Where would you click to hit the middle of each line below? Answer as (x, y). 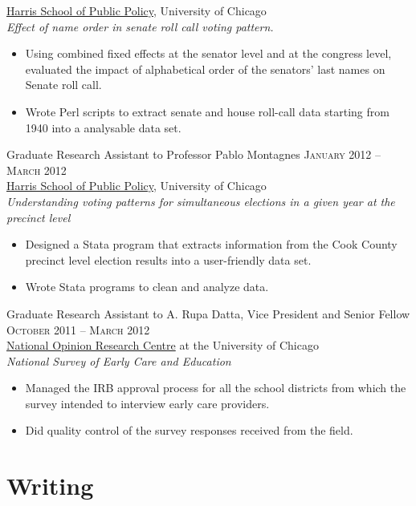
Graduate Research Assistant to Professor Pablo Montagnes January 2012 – (194, 154)
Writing (50, 486)
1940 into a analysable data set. (103, 127)
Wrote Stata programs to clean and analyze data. (147, 287)
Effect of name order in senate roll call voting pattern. (140, 26)
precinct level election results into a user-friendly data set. (168, 259)
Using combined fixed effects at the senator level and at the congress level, (208, 53)
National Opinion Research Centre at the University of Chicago (163, 345)
